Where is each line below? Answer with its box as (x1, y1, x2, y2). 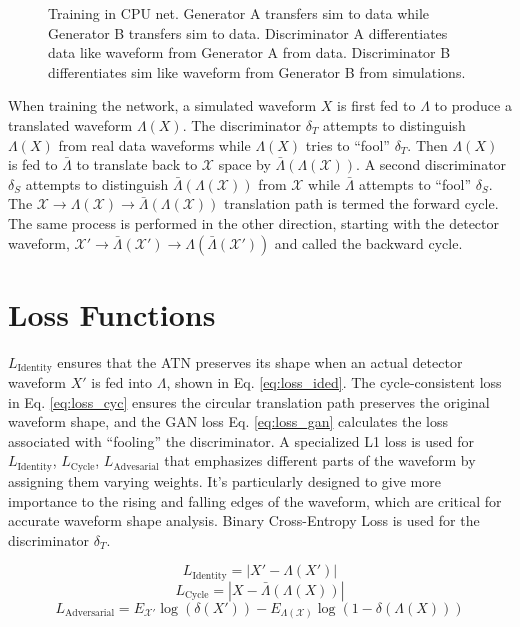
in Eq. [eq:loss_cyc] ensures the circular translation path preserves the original (8, 391, 490, 412)
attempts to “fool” (359, 173, 472, 194)
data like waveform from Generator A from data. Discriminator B (48, 42, 451, 63)
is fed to (8, 154, 58, 175)
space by (218, 154, 271, 175)
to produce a (434, 95, 512, 116)
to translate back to (76, 154, 198, 175)
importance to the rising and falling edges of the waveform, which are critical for (8, 490, 502, 511)
